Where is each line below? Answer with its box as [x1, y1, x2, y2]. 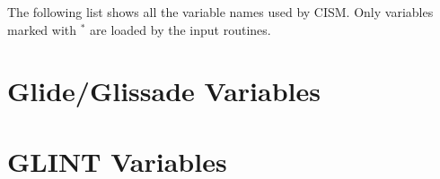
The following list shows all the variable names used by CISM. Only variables [7, 3, 434, 21]
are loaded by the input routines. [90, 20, 271, 38]
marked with [7, 20, 77, 38]
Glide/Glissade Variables [7, 72, 321, 109]
